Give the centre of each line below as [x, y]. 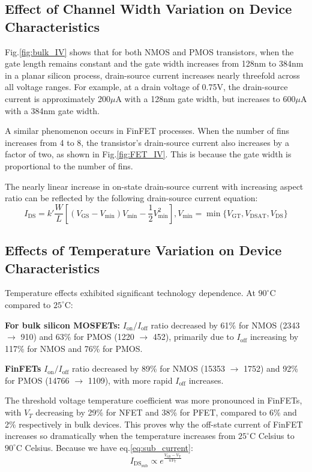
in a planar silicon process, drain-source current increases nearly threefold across [152, 75]
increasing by [274, 337]
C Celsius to [272, 436]
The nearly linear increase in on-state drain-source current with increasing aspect [154, 186]
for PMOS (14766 [37, 380]
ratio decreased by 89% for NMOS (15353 [148, 368]
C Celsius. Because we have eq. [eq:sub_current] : [104, 447]
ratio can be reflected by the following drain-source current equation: [131, 198]
